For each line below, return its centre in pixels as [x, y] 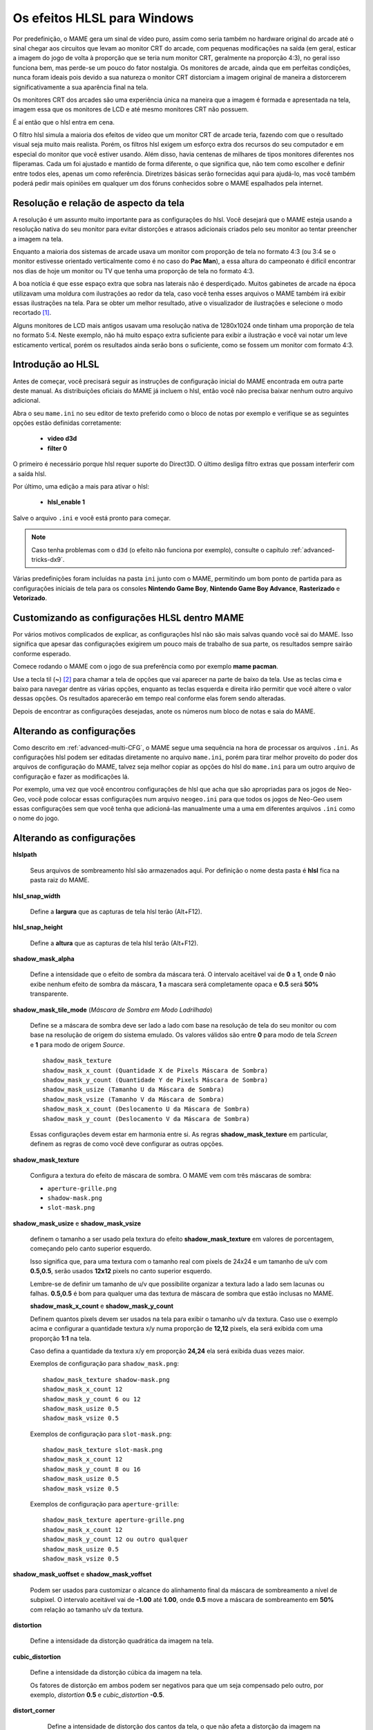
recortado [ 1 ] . [32, 313]
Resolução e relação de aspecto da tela [98, 203]
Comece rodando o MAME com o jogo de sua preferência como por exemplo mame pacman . [146, 666]
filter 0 [57, 448]
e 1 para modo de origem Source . [77, 1044]
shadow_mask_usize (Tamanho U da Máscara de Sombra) [133, 1090]
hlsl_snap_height [38, 927]
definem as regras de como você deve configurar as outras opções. [127, 1144]
